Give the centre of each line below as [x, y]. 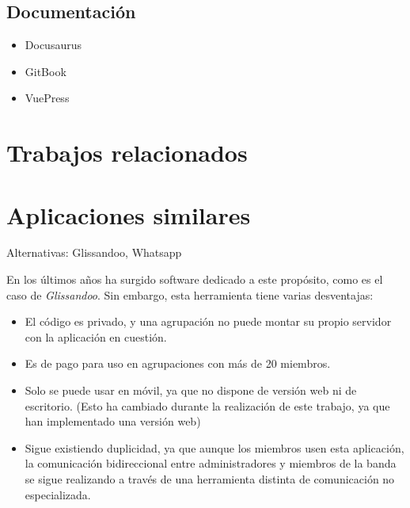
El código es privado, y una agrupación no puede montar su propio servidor [208, 321]
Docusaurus [53, 45]
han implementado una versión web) [113, 421]
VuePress [47, 98]
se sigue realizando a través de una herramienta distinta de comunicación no [210, 479]
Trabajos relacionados [127, 153]
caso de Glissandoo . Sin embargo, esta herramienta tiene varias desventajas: [190, 294]
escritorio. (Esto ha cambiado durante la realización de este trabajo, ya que [207, 405]
